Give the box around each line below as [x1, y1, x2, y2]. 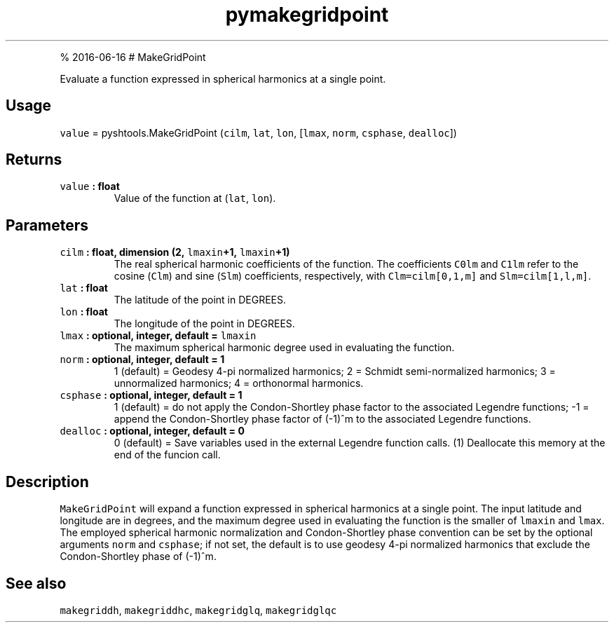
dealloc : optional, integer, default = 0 [60, 425, 245, 437]
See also [6, 574, 67, 592]
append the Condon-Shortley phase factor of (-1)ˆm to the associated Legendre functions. [114, 413, 531, 425]
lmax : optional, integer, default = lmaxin [60, 329, 257, 342]
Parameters [6, 216, 88, 234]
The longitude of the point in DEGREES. [114, 318, 295, 330]
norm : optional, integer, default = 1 [60, 353, 225, 366]
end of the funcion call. [114, 449, 221, 461]
